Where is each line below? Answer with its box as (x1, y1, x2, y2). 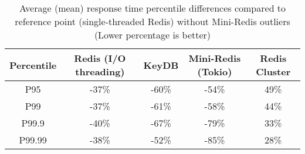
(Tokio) (197, 65, 232, 78)
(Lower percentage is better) (94, 28, 211, 41)
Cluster (256, 65, 291, 78)
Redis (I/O (74, 51, 126, 65)
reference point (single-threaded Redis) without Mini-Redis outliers (15, 15, 290, 28)
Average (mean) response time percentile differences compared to (19, 1, 286, 15)
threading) (75, 65, 125, 78)
